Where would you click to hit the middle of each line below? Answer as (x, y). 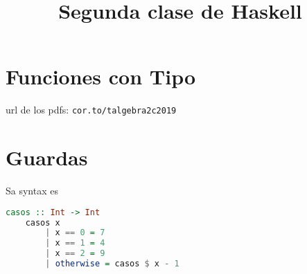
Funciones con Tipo (101, 76)
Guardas (47, 157)
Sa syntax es (32, 191)
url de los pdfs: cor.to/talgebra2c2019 (91, 110)
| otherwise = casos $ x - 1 (112, 264)
